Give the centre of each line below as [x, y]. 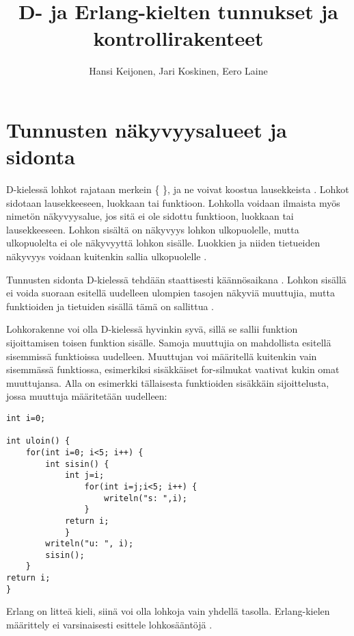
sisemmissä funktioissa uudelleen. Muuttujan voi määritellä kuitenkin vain [162, 356]
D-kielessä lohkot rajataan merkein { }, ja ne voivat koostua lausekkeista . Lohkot [178, 189]
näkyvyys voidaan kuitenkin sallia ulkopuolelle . [107, 256]
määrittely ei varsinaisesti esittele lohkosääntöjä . [109, 625]
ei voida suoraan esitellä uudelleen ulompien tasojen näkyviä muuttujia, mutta [171, 293]
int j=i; [84, 475]
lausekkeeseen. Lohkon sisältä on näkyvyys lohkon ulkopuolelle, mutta [153, 229]
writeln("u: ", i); [90, 544]
